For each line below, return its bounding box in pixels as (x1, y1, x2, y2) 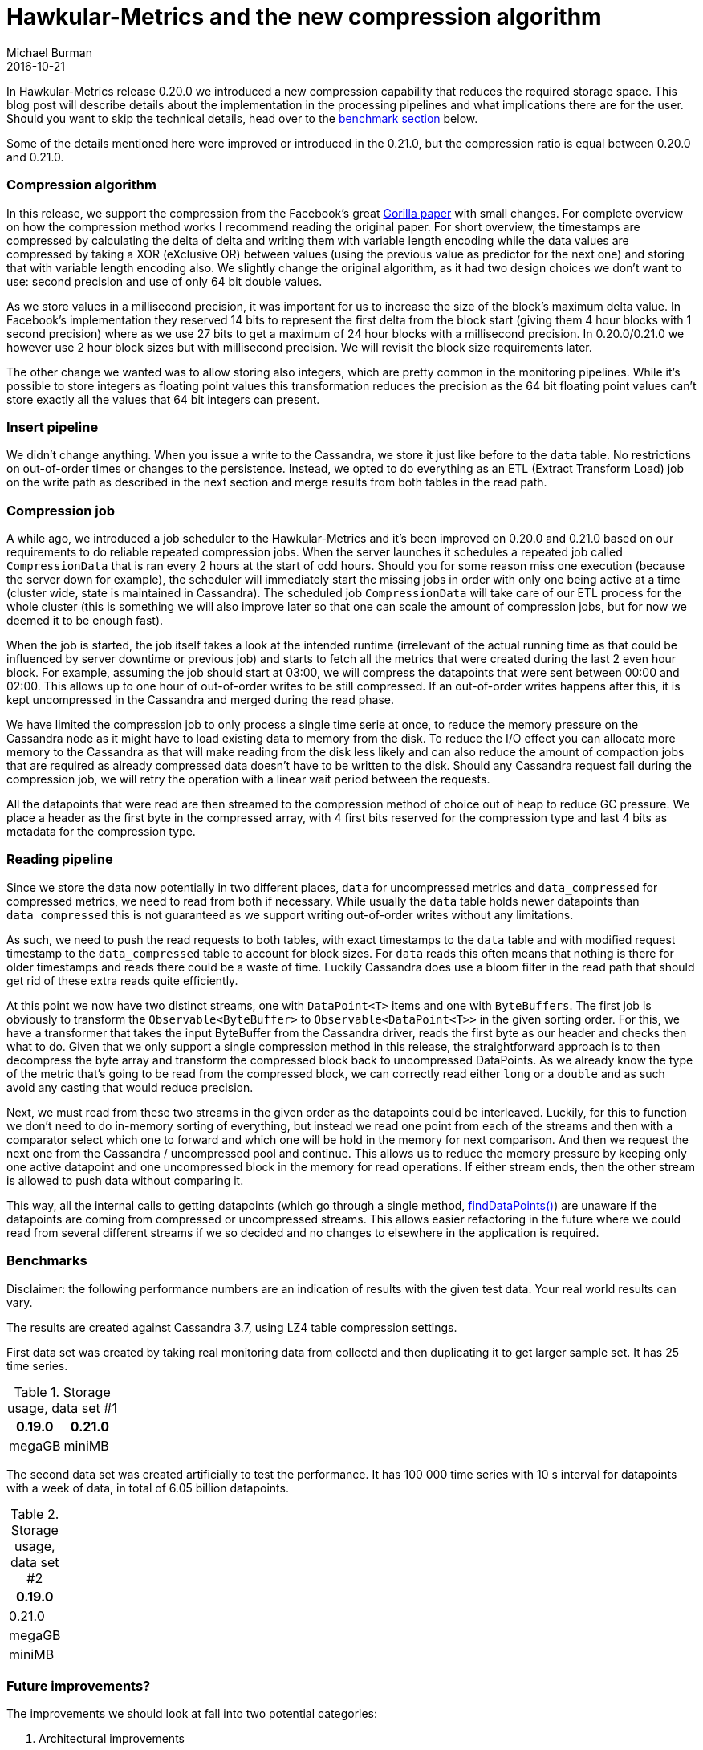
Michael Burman (6, 45, 92, 59)
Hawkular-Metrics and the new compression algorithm (6, 3, 602, 31)
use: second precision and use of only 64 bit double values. (6, 274, 323, 288)
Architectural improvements (39, 1732, 185, 1746)
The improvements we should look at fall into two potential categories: (6, 1707, 378, 1721)
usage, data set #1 (7, 1399, 117, 1416)
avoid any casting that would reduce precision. (6, 1080, 254, 1094)
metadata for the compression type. (6, 824, 196, 838)
